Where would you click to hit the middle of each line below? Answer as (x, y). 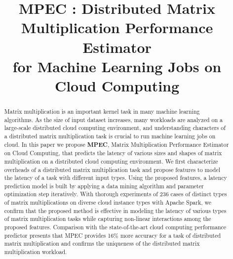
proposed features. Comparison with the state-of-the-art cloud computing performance (115, 227)
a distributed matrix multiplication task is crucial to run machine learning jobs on (110, 136)
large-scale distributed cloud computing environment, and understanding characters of (115, 128)
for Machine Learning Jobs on (117, 66)
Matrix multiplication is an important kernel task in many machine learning (102, 111)
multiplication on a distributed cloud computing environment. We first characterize (111, 161)
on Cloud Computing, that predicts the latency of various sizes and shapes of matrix (113, 153)
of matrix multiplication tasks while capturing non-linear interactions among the (108, 219)
